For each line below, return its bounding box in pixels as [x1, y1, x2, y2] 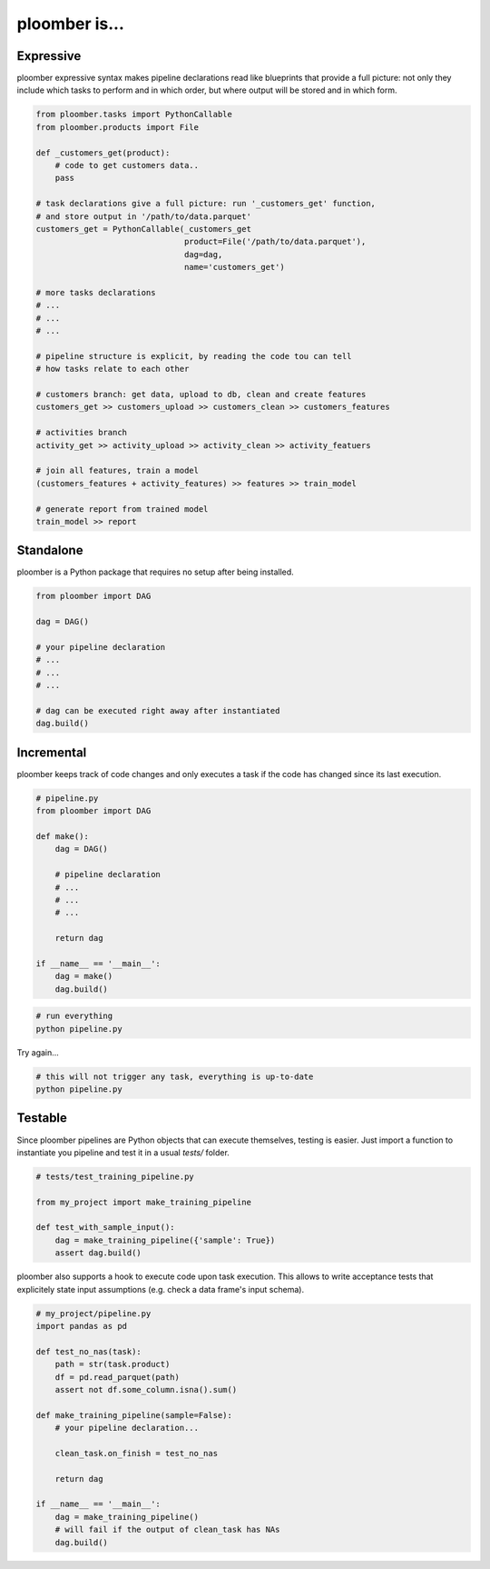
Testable [16, 1110, 68, 1126]
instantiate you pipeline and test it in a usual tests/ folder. [16, 1146, 230, 1158]
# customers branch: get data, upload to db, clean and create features [35, 389, 367, 400]
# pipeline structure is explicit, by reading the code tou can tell [35, 351, 352, 361]
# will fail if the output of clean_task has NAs [54, 1524, 280, 1535]
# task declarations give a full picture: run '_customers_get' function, [35, 198, 377, 209]
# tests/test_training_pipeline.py [35, 1171, 194, 1182]
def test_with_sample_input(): [35, 1223, 176, 1233]
